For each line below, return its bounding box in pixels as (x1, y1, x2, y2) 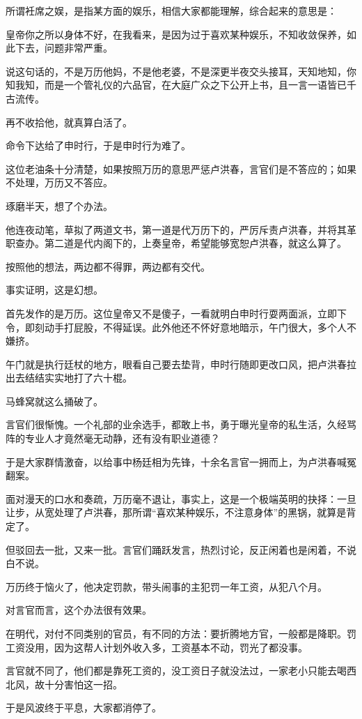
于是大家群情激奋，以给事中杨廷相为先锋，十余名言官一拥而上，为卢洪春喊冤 (6, 454, 356, 469)
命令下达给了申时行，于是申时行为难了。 (6, 138, 191, 153)
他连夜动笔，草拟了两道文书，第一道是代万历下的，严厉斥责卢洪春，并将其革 (6, 222, 356, 236)
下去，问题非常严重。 (15, 40, 113, 55)
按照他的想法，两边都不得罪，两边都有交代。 (6, 259, 210, 273)
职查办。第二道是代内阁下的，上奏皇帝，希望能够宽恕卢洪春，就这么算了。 (6, 236, 347, 250)
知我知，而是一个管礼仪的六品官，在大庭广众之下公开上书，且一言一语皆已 (6, 77, 347, 92)
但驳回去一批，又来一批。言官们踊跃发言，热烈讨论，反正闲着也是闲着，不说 (6, 542, 356, 557)
